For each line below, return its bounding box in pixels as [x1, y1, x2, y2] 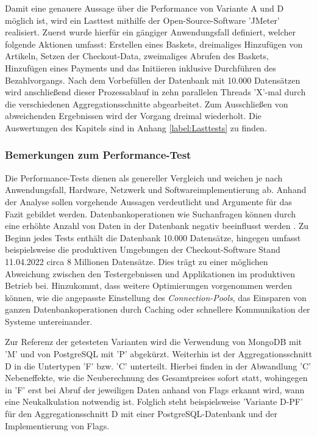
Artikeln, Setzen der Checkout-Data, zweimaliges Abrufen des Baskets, [5, 49, 269, 62]
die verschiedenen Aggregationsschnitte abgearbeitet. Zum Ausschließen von [5, 97, 288, 110]
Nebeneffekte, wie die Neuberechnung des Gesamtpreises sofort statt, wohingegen [5, 371, 308, 384]
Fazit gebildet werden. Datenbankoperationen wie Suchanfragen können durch [5, 207, 296, 220]
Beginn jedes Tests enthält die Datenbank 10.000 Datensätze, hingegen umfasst [5, 231, 301, 244]
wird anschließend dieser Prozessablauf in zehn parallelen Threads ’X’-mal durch [5, 85, 306, 98]
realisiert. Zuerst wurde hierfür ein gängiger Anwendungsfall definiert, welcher [5, 26, 296, 38]
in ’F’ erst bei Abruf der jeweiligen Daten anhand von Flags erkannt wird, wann [5, 383, 305, 396]
